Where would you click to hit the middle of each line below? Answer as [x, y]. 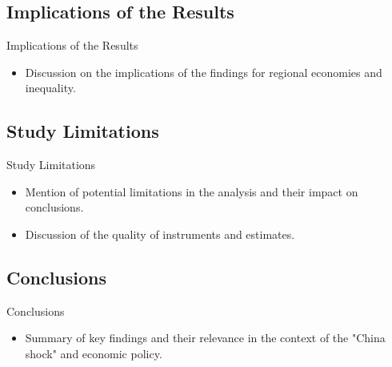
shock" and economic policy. [94, 353]
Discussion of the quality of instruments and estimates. [160, 234]
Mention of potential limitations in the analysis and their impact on [192, 191]
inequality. [50, 88]
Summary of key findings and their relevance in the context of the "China [205, 338]
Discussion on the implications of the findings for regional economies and [204, 72]
